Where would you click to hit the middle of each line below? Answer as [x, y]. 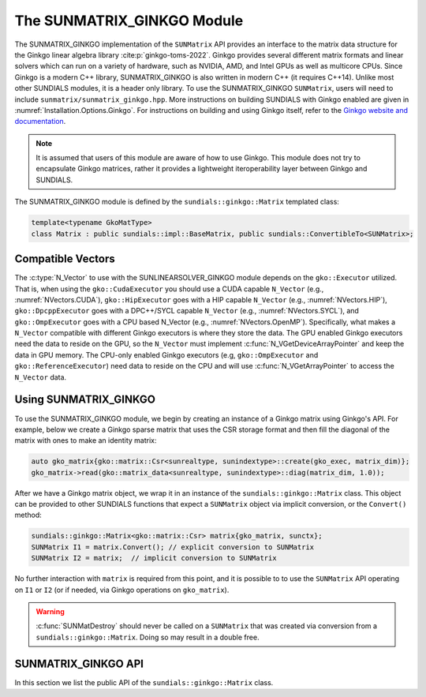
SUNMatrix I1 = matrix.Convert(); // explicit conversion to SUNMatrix [173, 547]
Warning [50, 611]
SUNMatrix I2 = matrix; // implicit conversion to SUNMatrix [154, 558]
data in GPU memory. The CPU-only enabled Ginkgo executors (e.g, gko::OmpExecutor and [166, 354]
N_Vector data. [41, 377]
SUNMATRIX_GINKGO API [79, 663]
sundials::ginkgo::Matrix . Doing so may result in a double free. [148, 637]
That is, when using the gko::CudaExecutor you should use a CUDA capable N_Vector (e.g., [169, 289]
